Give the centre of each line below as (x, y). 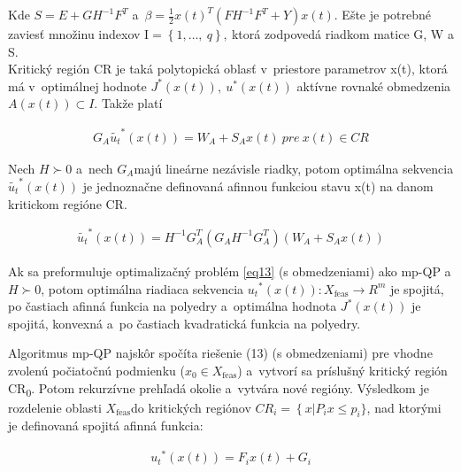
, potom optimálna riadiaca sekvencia (142, 288)
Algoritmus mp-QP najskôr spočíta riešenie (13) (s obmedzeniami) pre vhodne (220, 353)
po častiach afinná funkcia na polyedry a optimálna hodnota (173, 306)
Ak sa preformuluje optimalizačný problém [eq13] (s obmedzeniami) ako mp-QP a (230, 271)
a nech (94, 168)
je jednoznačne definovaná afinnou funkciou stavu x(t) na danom (258, 186)
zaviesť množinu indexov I (79, 34)
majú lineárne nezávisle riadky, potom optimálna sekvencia (294, 168)
